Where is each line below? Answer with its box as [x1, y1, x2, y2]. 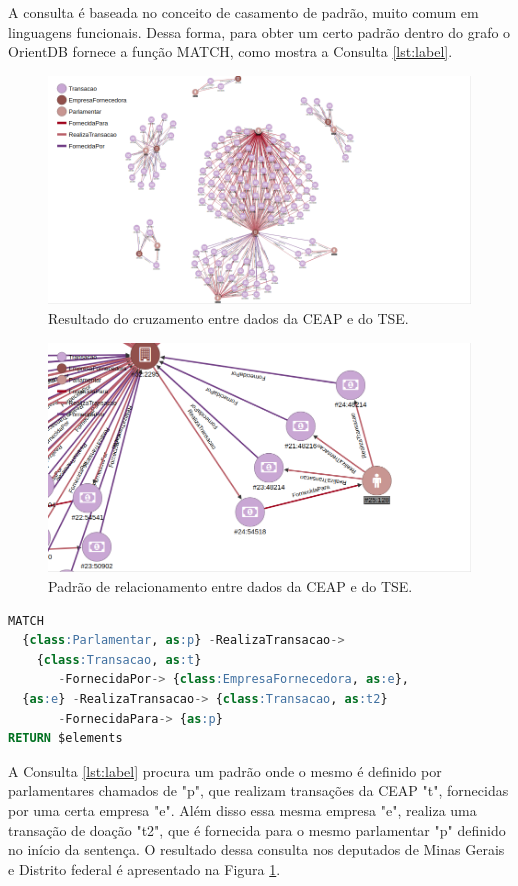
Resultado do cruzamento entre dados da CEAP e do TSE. [48, 308, 409, 329]
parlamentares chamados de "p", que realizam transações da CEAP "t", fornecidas [8, 780, 509, 801]
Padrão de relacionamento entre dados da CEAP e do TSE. [48, 576, 413, 597]
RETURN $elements [8, 731, 123, 746]
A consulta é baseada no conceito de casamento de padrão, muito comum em [8, 2, 479, 22]
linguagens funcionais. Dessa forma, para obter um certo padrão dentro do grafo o [8, 21, 511, 42]
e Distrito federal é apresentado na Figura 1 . [8, 858, 281, 879]
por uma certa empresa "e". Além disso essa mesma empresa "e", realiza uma [8, 799, 477, 820]
